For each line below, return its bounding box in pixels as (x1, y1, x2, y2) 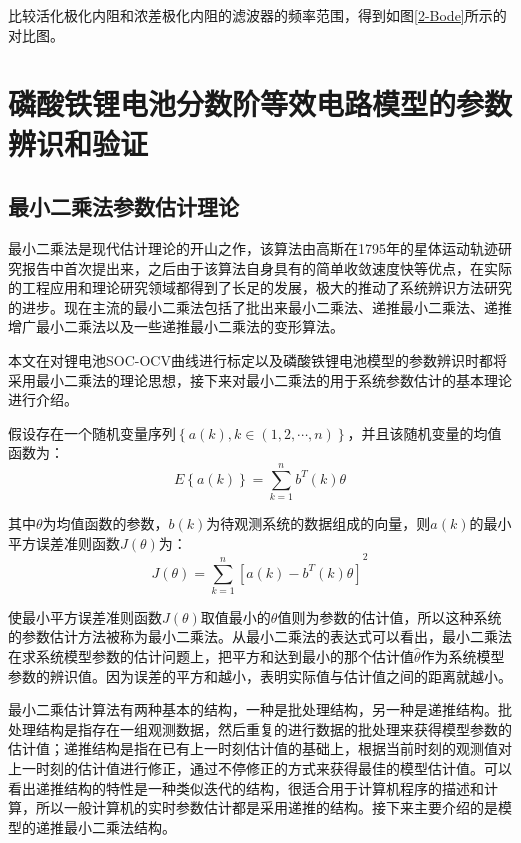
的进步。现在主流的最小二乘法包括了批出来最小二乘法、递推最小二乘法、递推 (8, 296, 512, 317)
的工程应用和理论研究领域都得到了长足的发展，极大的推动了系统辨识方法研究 (8, 277, 512, 298)
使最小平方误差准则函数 (8, 606, 162, 627)
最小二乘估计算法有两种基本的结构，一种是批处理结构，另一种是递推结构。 (8, 699, 498, 720)
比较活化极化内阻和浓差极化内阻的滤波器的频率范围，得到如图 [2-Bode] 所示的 (8, 5, 507, 25)
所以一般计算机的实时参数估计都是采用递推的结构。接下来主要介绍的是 (35, 797, 498, 818)
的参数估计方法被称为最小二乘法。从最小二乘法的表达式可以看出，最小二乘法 (8, 626, 512, 647)
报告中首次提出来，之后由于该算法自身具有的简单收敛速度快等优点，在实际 (21, 257, 512, 278)
